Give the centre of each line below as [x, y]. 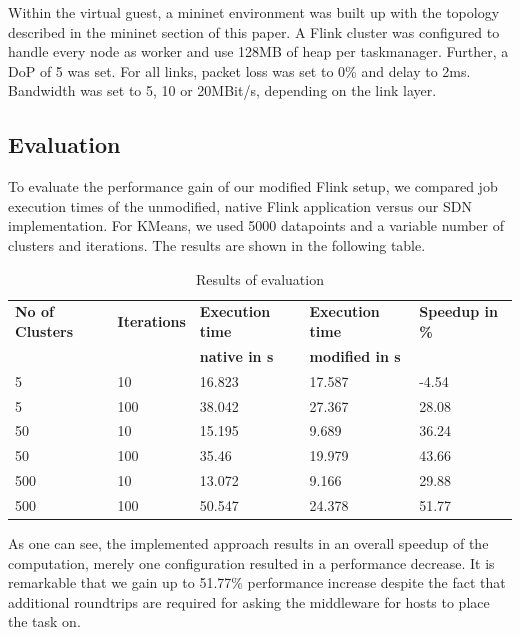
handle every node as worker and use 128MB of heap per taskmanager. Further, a [258, 51]
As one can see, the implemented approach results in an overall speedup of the [248, 542]
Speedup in [458, 311]
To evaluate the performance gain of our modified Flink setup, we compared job [253, 186]
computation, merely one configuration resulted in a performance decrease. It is [251, 562]
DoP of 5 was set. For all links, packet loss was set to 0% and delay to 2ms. [239, 70]
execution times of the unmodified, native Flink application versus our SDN [240, 205]
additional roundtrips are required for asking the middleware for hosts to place [249, 601]
